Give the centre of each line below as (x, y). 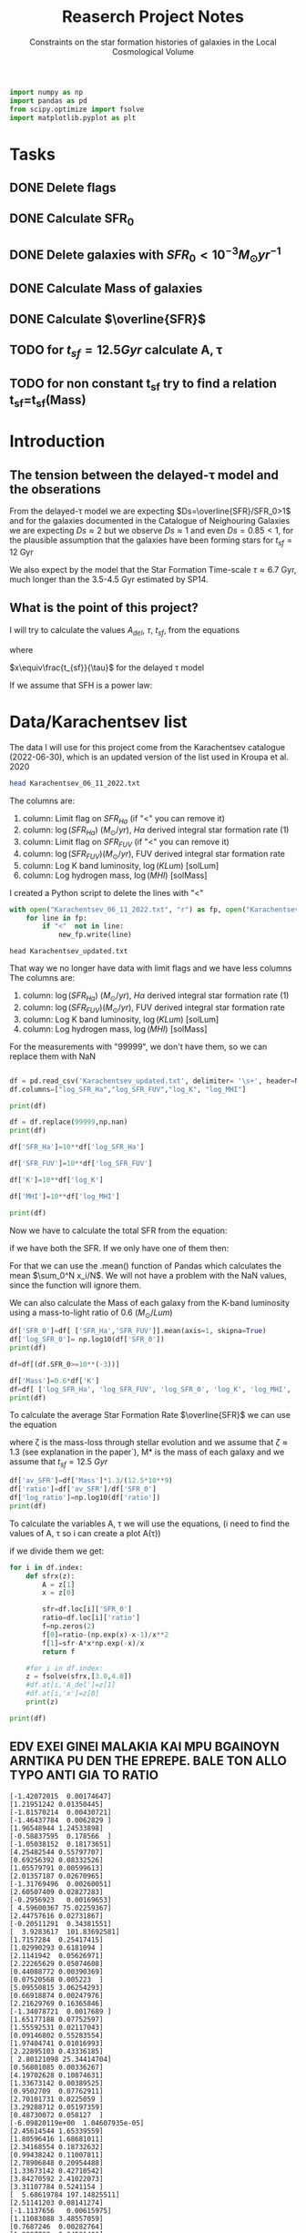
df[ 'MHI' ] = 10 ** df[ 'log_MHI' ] (65, 1196)
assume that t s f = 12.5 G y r (59, 1463)
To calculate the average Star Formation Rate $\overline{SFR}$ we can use (150, 1415)
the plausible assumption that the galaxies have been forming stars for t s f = (151, 541)
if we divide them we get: (57, 1551)
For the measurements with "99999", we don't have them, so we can (138, 1046)
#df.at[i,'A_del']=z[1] (71, 1685)
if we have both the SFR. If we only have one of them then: (119, 1248)
